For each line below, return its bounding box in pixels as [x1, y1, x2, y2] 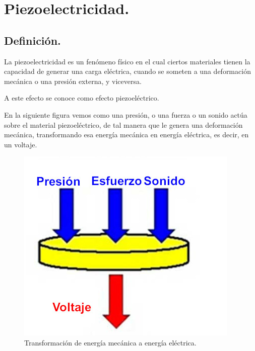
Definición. [4, 32, 61, 48]
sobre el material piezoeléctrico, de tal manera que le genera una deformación [4, 119, 243, 130]
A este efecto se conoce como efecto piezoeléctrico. [4, 93, 159, 103]
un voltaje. [4, 139, 37, 149]
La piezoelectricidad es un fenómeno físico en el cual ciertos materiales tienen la [4, 56, 250, 66]
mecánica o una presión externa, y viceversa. [4, 75, 142, 86]
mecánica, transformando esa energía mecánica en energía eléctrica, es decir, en [4, 129, 249, 140]
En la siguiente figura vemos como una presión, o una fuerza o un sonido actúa [4, 109, 247, 120]
